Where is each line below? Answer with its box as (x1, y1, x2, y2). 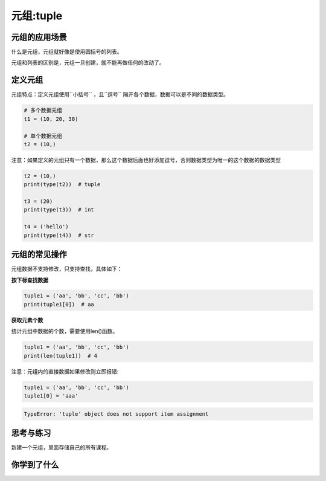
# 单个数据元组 (24, 132, 63, 139)
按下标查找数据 (11, 276, 48, 283)
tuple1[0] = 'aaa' (24, 392, 78, 399)
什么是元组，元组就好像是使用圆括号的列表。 (11, 48, 123, 56)
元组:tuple (11, 9, 63, 22)
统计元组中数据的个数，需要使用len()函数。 (11, 328, 118, 335)
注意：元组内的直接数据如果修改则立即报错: (11, 367, 119, 375)
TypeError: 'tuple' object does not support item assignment (24, 410, 209, 417)
